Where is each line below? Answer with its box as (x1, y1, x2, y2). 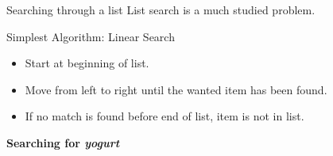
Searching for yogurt (6, 134, 120, 150)
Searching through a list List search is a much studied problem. (6, 2, 316, 17)
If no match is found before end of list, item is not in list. (25, 108, 304, 124)
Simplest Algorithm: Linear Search (6, 28, 175, 44)
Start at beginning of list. (25, 55, 149, 71)
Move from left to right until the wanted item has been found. (25, 81, 327, 97)
